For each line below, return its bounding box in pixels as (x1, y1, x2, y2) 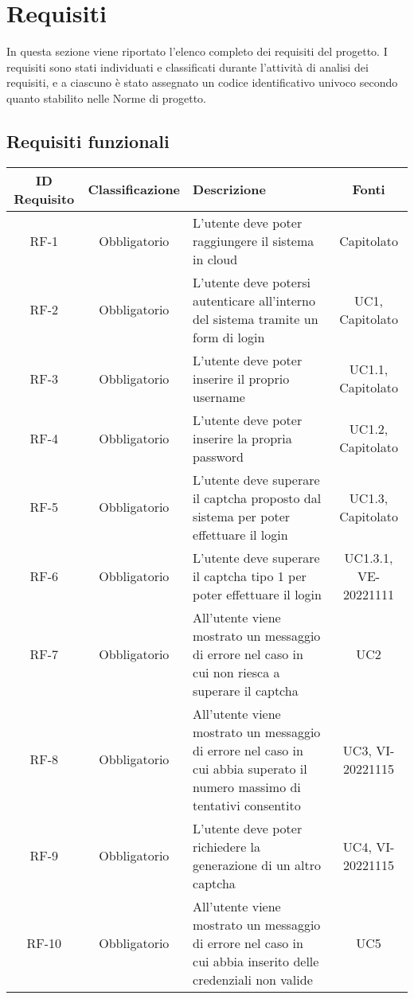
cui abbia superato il (193, 759, 307, 778)
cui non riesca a (193, 662, 280, 681)
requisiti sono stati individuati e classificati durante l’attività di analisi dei (6, 58, 369, 75)
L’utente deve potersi (193, 272, 310, 291)
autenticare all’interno (193, 291, 315, 310)
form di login (193, 327, 265, 346)
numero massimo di (193, 777, 301, 796)
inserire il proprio (193, 369, 290, 388)
